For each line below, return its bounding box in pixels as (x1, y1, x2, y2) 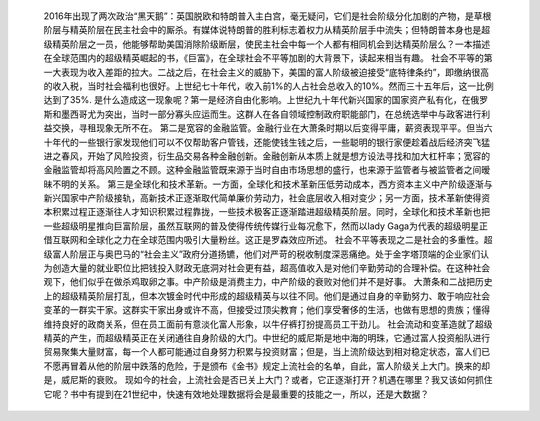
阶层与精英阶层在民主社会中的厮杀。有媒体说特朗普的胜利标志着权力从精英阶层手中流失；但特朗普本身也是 (43, 24, 482, 36)
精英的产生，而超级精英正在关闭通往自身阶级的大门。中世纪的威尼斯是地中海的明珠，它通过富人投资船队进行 (43, 331, 490, 344)
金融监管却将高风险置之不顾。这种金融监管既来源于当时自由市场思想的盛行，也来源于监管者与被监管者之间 (43, 164, 482, 176)
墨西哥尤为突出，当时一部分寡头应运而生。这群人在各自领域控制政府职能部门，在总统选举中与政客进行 (60, 108, 482, 120)
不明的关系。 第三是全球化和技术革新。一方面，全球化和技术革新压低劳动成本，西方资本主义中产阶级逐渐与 (51, 178, 493, 190)
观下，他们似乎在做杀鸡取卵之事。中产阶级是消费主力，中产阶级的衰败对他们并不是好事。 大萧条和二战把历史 (43, 276, 493, 288)
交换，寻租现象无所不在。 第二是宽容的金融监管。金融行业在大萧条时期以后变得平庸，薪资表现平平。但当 (51, 122, 484, 134)
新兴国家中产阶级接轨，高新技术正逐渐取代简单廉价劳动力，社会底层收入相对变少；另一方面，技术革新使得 (43, 192, 482, 204)
